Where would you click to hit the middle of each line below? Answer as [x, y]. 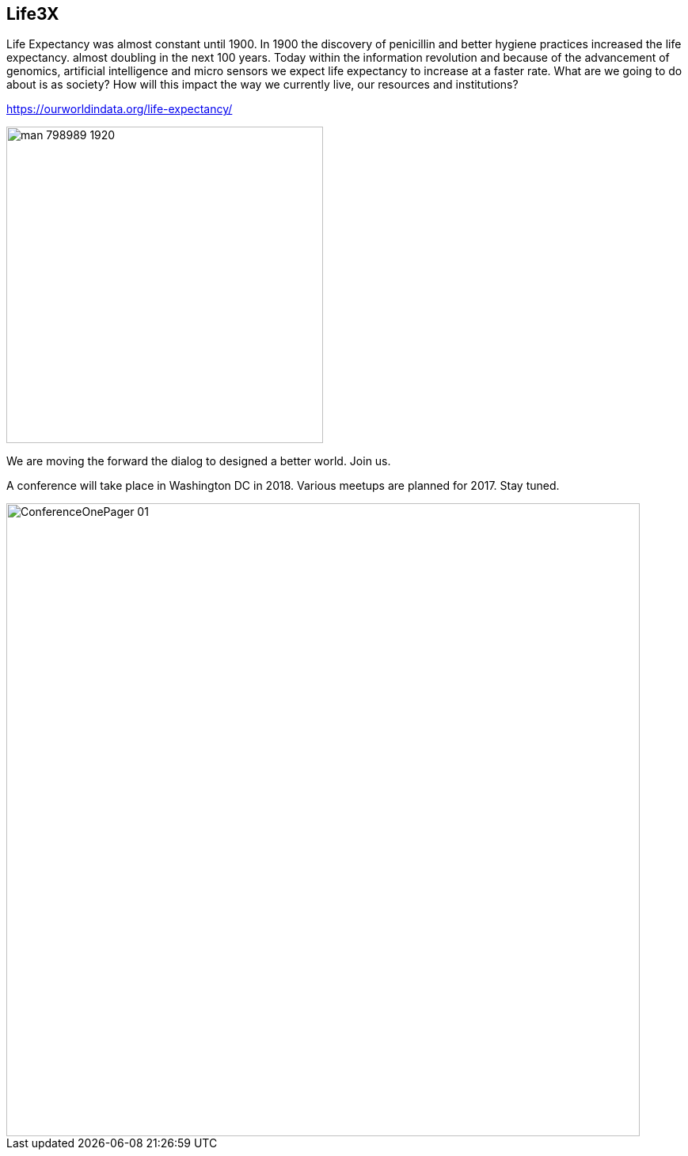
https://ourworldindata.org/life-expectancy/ [120, 109]
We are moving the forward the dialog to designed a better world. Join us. [199, 461]
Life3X [33, 14]
